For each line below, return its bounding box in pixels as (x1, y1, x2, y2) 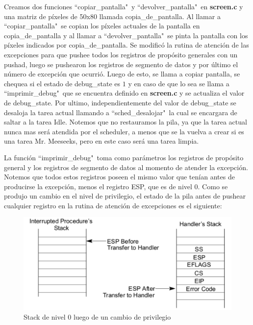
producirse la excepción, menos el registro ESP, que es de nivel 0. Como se (4, 181, 228, 191)
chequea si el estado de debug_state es (4, 78, 121, 88)
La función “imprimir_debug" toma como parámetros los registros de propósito (4, 152, 244, 162)
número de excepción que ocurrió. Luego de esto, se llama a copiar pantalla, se (4, 69, 240, 79)
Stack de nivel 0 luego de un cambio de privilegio (24, 311, 171, 322)
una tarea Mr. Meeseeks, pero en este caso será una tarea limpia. (4, 136, 199, 146)
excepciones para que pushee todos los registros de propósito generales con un (4, 49, 238, 59)
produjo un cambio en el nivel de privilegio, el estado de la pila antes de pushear (4, 191, 246, 201)
